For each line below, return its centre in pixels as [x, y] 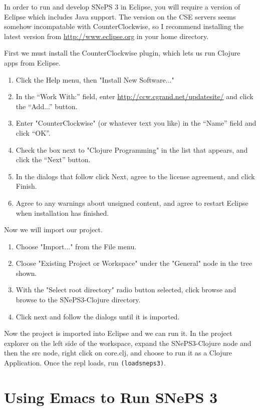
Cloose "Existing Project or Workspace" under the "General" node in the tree [134, 263]
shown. [26, 273]
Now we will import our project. [53, 230]
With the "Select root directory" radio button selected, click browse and [126, 290]
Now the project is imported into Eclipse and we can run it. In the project [118, 333]
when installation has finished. [62, 213]
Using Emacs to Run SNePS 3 [111, 397]
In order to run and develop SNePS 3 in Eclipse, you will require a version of [122, 7]
